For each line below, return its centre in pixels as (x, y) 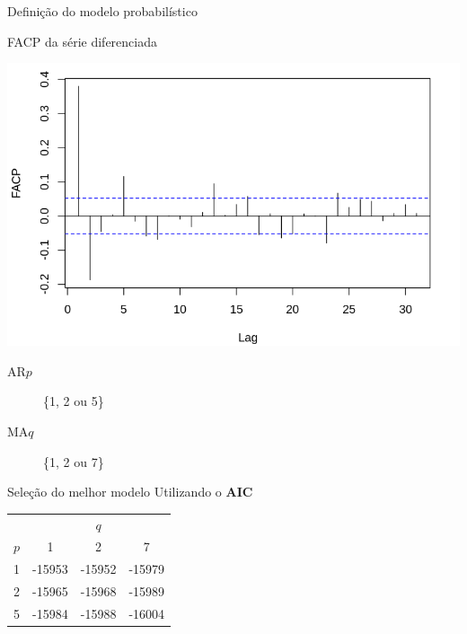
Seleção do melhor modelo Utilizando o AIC (130, 492)
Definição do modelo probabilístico (102, 11)
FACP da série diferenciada (82, 41)
